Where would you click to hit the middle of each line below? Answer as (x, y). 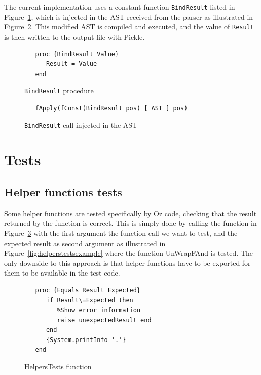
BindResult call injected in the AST (81, 125)
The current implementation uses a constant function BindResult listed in (120, 7)
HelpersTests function (58, 367)
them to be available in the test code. (62, 273)
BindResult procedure (59, 91)
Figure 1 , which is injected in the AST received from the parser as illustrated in (129, 16)
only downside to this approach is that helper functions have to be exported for (127, 263)
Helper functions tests (63, 192)
